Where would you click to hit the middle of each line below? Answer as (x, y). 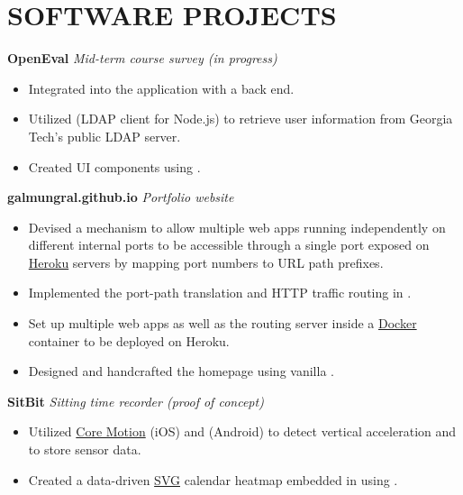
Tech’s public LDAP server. (104, 136)
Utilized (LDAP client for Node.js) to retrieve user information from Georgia (241, 119)
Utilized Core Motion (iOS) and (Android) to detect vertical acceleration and (242, 431)
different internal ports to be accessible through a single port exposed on (229, 245)
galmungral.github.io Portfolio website (121, 197)
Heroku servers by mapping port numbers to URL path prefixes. (206, 262)
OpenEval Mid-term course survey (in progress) (142, 58)
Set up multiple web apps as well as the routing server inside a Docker (222, 323)
